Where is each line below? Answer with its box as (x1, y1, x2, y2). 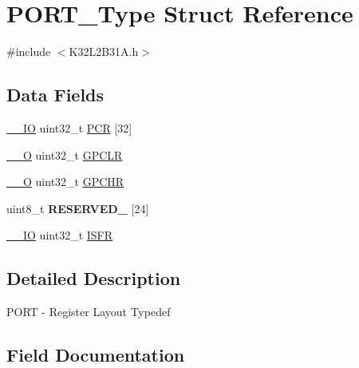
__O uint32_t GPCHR (6, 173, 124, 190)
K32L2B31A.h (69, 43, 139, 60)
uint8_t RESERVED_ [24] (6, 200, 149, 216)
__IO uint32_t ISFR (6, 227, 113, 243)
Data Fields (6, 82, 105, 107)
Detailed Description (6, 266, 181, 291)
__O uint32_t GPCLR (6, 146, 123, 163)
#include (6, 43, 51, 60)
